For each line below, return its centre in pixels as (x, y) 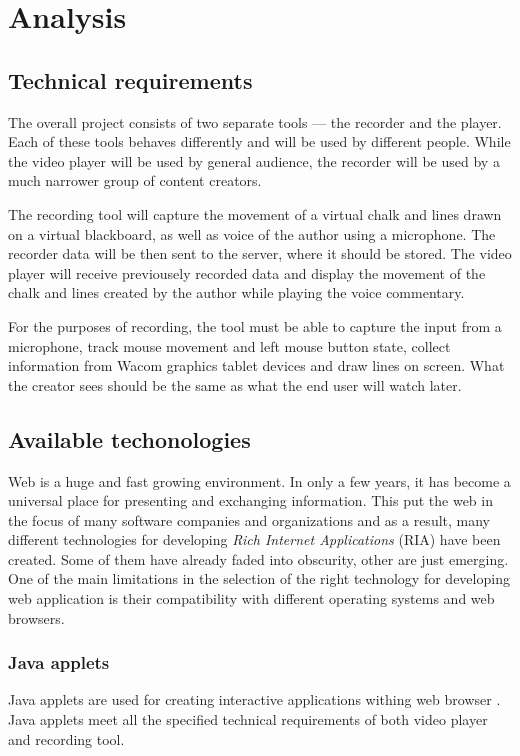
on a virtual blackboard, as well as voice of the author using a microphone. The (252, 233)
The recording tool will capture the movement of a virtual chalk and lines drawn (255, 213)
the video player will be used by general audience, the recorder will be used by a (254, 160)
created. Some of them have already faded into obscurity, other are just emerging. (258, 558)
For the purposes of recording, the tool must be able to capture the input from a (255, 325)
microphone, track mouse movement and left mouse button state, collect (229, 345)
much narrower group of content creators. (135, 180)
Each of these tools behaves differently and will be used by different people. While (259, 141)
